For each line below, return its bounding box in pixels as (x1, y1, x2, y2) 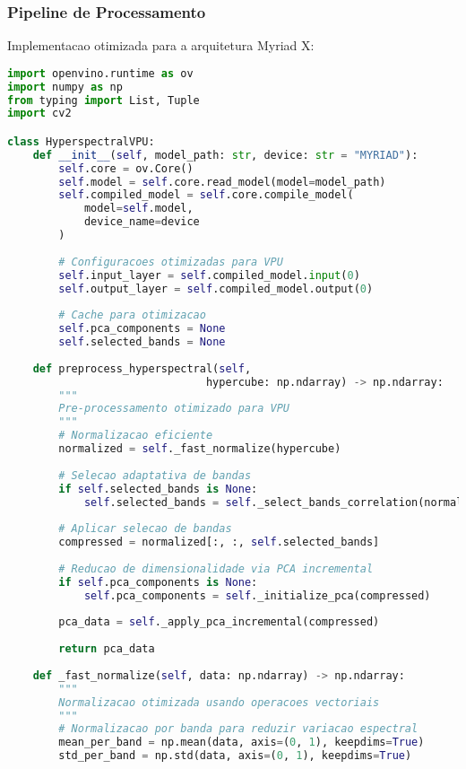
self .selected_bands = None (58, 336, 226, 349)
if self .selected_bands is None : (58, 482, 258, 495)
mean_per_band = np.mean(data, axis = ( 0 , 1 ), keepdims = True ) (58, 736, 425, 749)
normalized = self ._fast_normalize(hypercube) (58, 442, 341, 456)
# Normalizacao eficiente (58, 429, 213, 442)
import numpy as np (7, 80, 123, 93)
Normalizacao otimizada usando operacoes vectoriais (58, 695, 380, 709)
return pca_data (58, 642, 155, 656)
